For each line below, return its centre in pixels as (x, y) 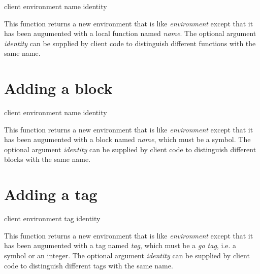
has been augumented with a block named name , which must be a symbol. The (127, 139)
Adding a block (58, 88)
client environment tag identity (52, 218)
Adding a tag (51, 194)
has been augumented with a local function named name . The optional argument (130, 33)
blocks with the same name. (47, 159)
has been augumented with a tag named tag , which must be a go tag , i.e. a (120, 245)
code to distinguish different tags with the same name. (89, 265)
